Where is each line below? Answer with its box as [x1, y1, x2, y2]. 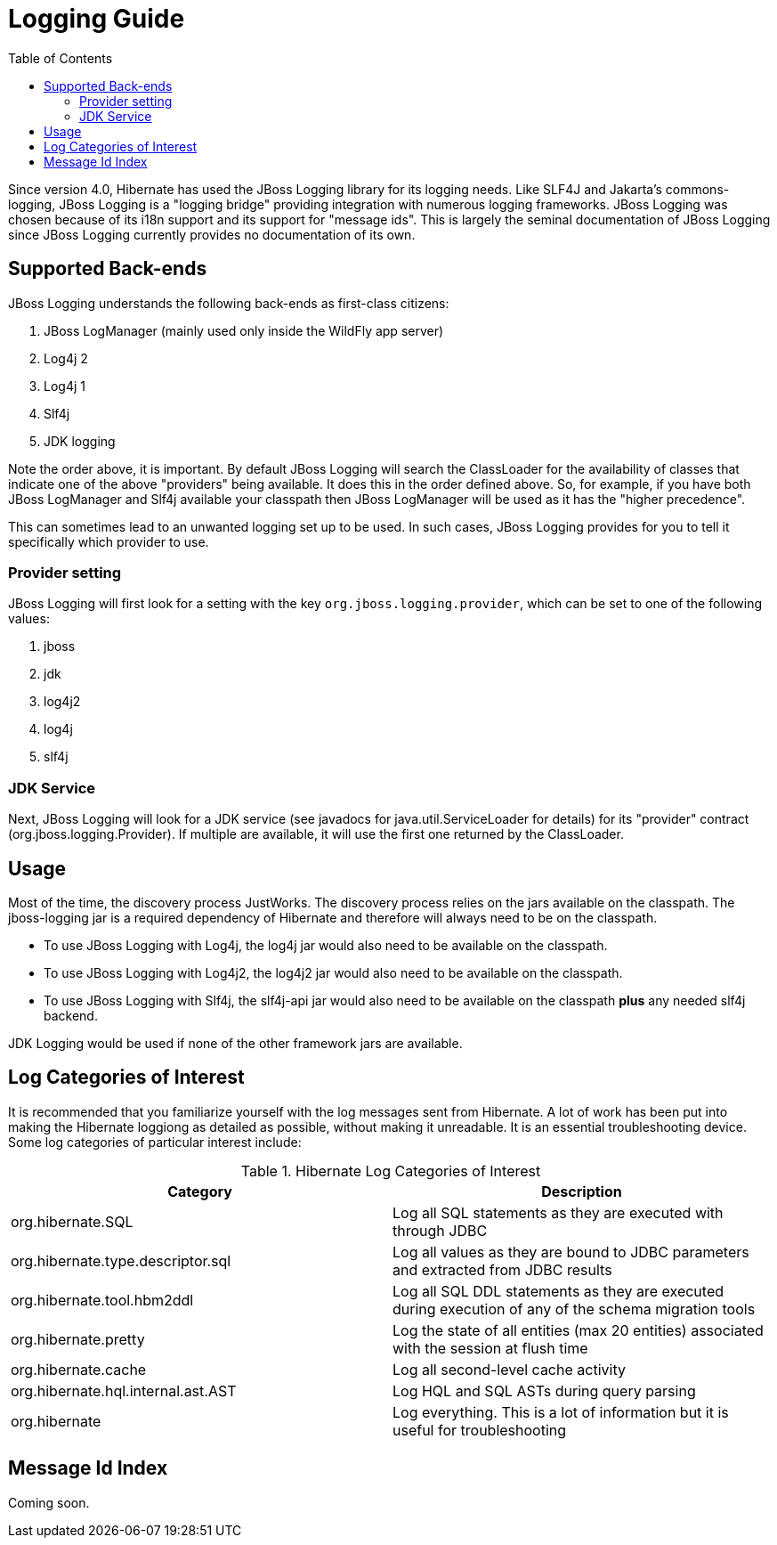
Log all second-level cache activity [393, 1360, 626, 1378]
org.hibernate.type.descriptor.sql [11, 1251, 231, 1270]
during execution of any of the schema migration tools [393, 1299, 756, 1318]
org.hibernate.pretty [11, 1330, 145, 1348]
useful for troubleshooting [393, 1420, 567, 1439]
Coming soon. [8, 1494, 90, 1510]
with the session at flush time [393, 1338, 588, 1357]
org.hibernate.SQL [11, 1212, 134, 1231]
